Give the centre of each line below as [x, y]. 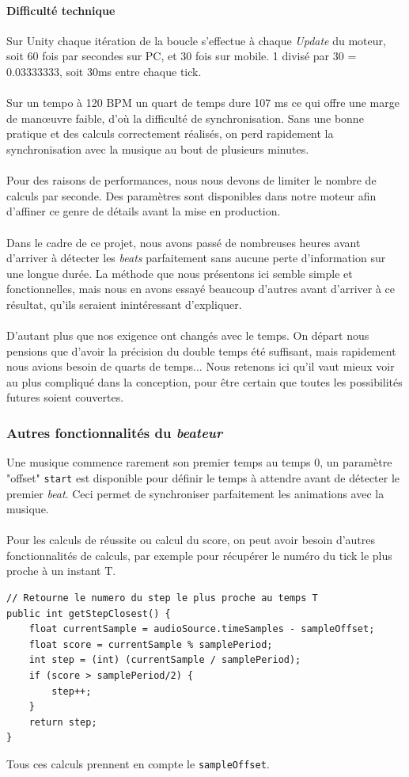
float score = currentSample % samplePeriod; [151, 644]
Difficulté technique [61, 10]
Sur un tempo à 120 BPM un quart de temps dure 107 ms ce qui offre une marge [203, 103]
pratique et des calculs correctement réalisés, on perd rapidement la [170, 133]
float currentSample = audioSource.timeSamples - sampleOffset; [202, 629]
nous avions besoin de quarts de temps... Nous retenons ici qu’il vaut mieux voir [201, 366]
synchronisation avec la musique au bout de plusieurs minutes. [158, 149]
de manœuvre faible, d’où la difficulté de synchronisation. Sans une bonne [185, 118]
